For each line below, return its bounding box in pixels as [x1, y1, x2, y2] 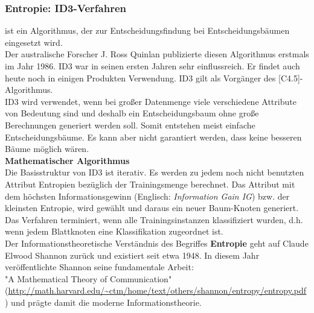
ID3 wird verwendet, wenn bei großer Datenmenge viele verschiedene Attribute [5, 95, 296, 107]
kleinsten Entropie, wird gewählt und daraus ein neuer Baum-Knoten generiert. [5, 201, 299, 214]
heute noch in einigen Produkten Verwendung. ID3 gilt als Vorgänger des [5, 71, 276, 84]
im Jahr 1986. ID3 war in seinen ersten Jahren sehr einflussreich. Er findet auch [5, 60, 300, 72]
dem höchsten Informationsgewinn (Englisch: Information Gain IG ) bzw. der [5, 189, 290, 202]
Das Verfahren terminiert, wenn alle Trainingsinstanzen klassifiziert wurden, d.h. [5, 213, 303, 226]
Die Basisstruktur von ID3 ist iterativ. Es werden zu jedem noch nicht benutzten [5, 166, 304, 179]
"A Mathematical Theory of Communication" [5, 272, 172, 285]
